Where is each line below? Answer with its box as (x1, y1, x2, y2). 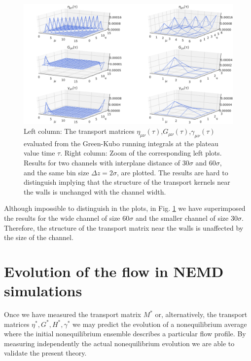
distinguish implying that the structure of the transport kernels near (24, 177, 230, 187)
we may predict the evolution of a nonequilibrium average (72, 319, 247, 329)
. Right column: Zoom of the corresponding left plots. (60, 148, 222, 158)
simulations (4, 281, 82, 301)
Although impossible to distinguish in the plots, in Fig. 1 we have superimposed (4, 203, 246, 213)
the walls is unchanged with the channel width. (24, 186, 166, 197)
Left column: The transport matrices (24, 126, 135, 136)
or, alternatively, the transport (155, 309, 248, 320)
